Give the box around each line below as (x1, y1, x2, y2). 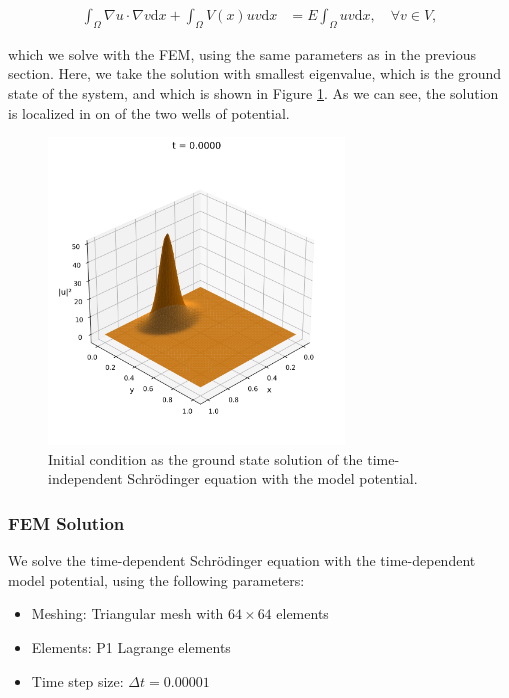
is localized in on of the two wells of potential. (8, 102, 290, 123)
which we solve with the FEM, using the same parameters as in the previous (8, 43, 476, 64)
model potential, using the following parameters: (8, 569, 305, 590)
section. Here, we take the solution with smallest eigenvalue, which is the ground (8, 63, 502, 84)
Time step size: (31, 670, 124, 691)
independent (48, 468, 123, 489)
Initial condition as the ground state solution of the (48, 448, 363, 469)
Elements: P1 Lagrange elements (31, 636, 231, 657)
